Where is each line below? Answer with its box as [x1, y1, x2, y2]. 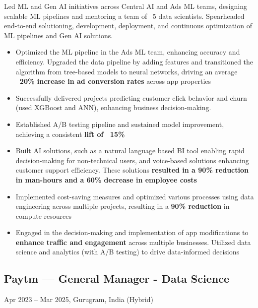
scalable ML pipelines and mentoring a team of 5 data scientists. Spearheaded [4, 10, 245, 21]
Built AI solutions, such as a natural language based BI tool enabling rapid [15, 145, 245, 156]
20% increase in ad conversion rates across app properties [19, 76, 211, 86]
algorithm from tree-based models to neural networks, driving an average [15, 66, 238, 76]
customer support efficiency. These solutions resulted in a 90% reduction [15, 165, 249, 175]
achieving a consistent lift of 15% [15, 128, 125, 139]
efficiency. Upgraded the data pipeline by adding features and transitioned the [15, 56, 254, 66]
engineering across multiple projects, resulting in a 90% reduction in [15, 201, 230, 211]
